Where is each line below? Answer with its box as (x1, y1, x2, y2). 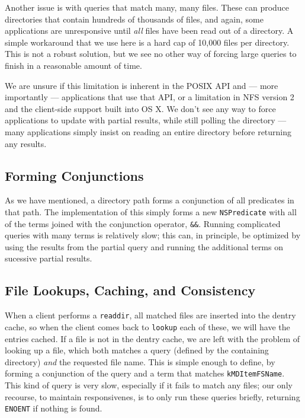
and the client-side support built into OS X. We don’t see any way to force (5, 102, 276, 114)
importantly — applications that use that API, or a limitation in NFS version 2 (5, 91, 294, 103)
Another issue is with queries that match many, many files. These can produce (5, 1, 290, 13)
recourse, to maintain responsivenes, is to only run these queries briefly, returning (5, 390, 300, 403)
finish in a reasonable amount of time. (5, 59, 142, 71)
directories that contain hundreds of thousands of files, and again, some (5, 12, 264, 25)
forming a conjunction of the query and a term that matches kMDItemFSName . (5, 367, 285, 379)
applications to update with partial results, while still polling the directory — (5, 114, 287, 126)
